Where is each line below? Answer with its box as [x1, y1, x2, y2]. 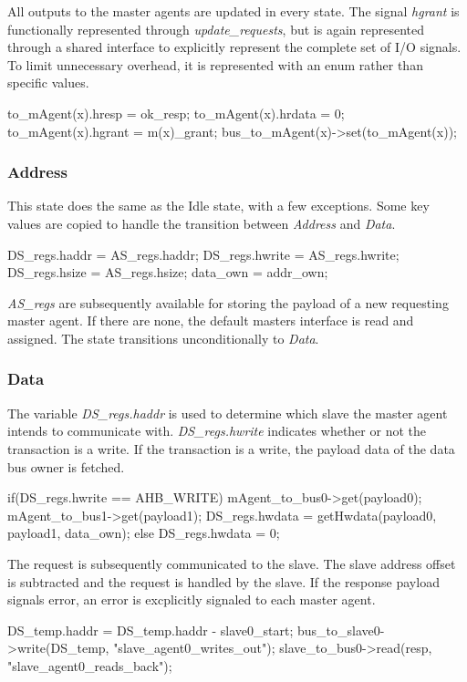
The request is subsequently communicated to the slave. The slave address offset [7, 553, 456, 573]
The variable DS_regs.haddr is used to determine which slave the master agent [7, 403, 448, 422]
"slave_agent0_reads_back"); [7, 656, 172, 675]
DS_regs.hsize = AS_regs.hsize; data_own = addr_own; [7, 263, 328, 282]
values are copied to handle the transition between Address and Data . [7, 213, 396, 232]
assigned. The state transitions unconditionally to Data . [7, 328, 319, 347]
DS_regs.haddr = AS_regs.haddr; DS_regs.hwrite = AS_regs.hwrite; [7, 244, 400, 263]
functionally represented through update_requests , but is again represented [7, 19, 424, 38]
